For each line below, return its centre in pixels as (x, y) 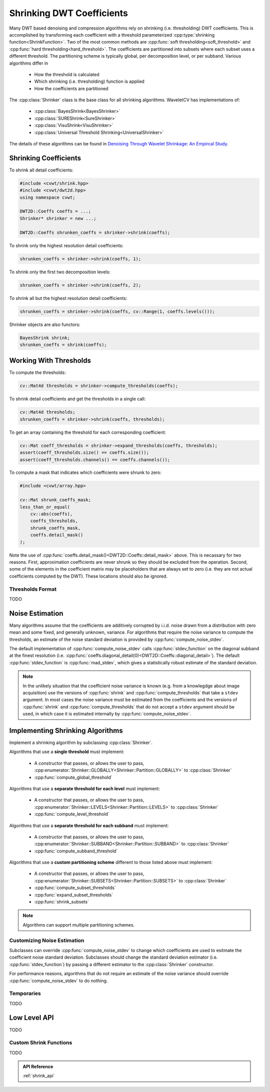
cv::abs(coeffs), (51, 514)
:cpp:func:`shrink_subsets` (62, 902)
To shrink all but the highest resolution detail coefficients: (68, 298)
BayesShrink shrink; (45, 338)
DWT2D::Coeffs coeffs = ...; (55, 211)
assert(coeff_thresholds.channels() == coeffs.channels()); (95, 460)
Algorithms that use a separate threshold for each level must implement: (84, 788)
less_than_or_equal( (45, 507)
